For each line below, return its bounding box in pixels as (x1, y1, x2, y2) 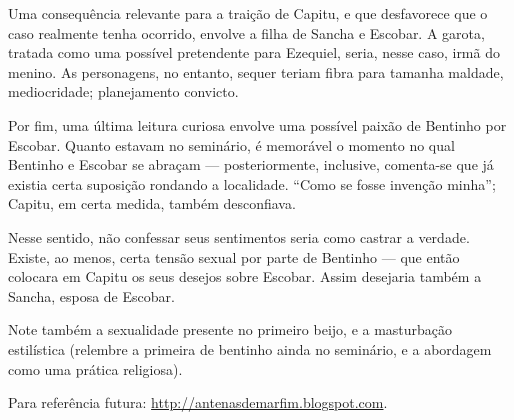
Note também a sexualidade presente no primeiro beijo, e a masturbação (8, 319, 453, 340)
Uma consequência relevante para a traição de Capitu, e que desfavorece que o (8, 3, 488, 23)
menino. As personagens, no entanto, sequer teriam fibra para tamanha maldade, (8, 61, 504, 82)
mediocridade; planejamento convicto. (8, 81, 239, 102)
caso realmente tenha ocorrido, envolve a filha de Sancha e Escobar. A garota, (8, 22, 485, 43)
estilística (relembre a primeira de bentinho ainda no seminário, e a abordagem (8, 338, 492, 359)
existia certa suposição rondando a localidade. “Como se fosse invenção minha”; (8, 173, 496, 194)
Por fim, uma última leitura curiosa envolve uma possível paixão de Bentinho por (8, 114, 507, 135)
